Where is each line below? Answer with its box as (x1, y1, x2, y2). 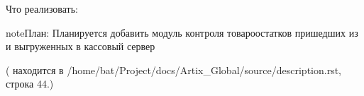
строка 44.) (6, 76, 54, 91)
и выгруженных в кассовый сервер (6, 39, 155, 54)
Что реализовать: (6, 1, 79, 16)
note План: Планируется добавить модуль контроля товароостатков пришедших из (6, 25, 358, 40)
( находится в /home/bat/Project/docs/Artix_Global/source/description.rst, (6, 62, 341, 77)
